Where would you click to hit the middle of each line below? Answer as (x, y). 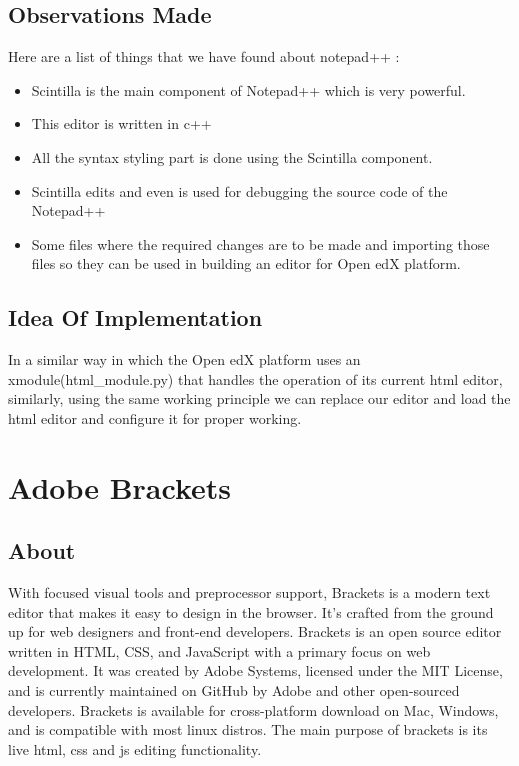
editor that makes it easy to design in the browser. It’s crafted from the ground (251, 611)
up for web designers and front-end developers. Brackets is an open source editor (255, 631)
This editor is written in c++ (121, 123)
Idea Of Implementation (135, 317)
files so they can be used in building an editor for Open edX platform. (246, 263)
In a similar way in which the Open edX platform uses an (184, 359)
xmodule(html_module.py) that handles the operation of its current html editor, (255, 378)
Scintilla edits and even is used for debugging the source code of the (239, 190)
